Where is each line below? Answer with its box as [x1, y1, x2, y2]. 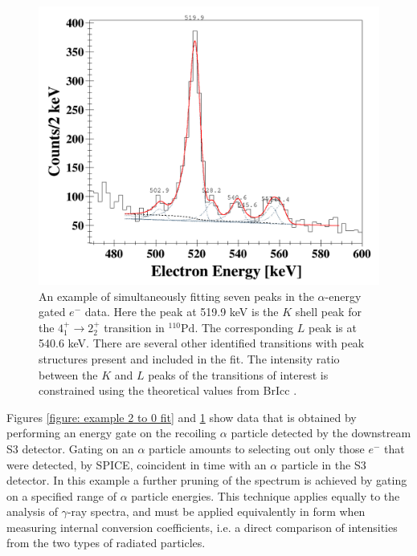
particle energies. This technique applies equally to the [131, 487, 400, 504]
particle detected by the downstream [231, 424, 411, 441]
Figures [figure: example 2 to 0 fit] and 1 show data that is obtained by [6, 408, 357, 425]
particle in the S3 [280, 456, 366, 473]
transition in [104, 319, 165, 335]
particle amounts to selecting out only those [149, 440, 365, 457]
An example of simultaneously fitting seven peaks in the [39, 287, 314, 304]
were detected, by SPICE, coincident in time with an [6, 456, 267, 473]
